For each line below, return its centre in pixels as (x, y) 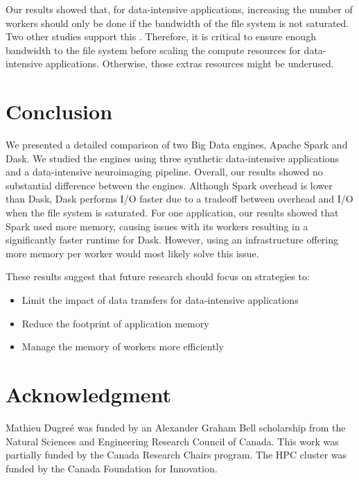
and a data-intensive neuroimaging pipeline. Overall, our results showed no (164, 172)
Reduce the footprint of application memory (115, 323)
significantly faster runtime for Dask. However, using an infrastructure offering (172, 240)
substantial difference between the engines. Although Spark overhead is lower (169, 185)
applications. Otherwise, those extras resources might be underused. (190, 63)
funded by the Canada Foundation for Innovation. (112, 468)
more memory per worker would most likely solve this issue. (132, 253)
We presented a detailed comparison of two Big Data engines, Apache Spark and (177, 145)
